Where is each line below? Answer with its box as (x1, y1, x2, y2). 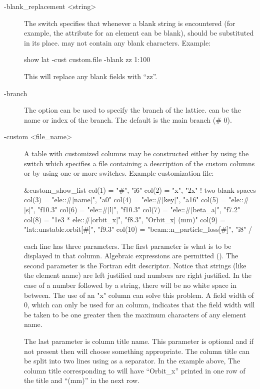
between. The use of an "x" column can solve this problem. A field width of (24, 289, 254, 300)
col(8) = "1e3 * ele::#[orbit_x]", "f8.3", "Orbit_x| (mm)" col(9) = (24, 214, 225, 224)
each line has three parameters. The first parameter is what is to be (24, 240, 231, 251)
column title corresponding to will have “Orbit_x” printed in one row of (24, 365, 245, 375)
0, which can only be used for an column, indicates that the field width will (24, 299, 255, 310)
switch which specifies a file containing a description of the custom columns (24, 158, 255, 168)
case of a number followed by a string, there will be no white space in (24, 280, 236, 290)
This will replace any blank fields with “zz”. (24, 71, 157, 81)
